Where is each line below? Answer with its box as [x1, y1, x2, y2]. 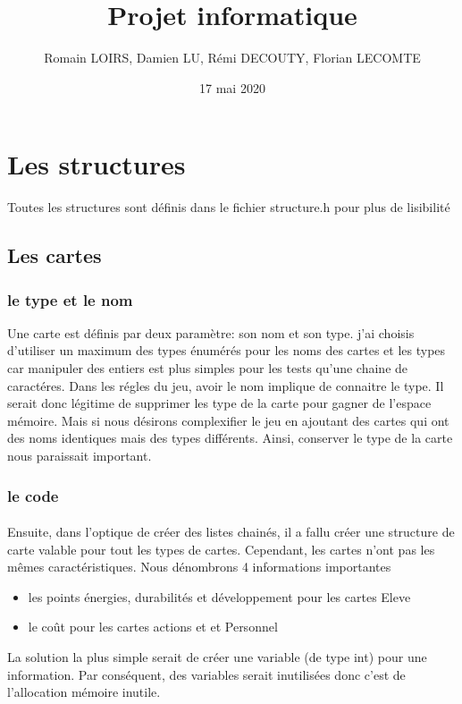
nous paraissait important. [7, 446, 152, 464]
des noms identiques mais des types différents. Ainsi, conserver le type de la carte [7, 428, 453, 447]
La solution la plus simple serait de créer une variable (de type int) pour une [7, 648, 427, 666]
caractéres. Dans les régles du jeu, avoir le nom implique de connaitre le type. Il [7, 376, 444, 394]
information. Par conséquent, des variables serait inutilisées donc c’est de [7, 665, 406, 683]
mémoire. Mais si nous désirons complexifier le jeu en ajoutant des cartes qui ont [7, 411, 449, 429]
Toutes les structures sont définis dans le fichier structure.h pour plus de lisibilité [7, 198, 450, 216]
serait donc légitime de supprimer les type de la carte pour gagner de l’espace [7, 394, 432, 412]
